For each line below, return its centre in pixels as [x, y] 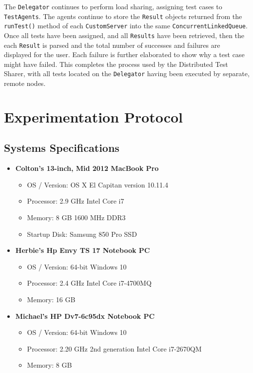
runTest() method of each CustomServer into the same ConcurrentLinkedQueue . [126, 26]
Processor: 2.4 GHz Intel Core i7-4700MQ [89, 283]
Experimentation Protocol [94, 116]
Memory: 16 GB [51, 300]
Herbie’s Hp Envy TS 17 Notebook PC [83, 250]
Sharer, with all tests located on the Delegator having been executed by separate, [127, 73]
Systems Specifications [62, 148]
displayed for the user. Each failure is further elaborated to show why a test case [124, 54]
